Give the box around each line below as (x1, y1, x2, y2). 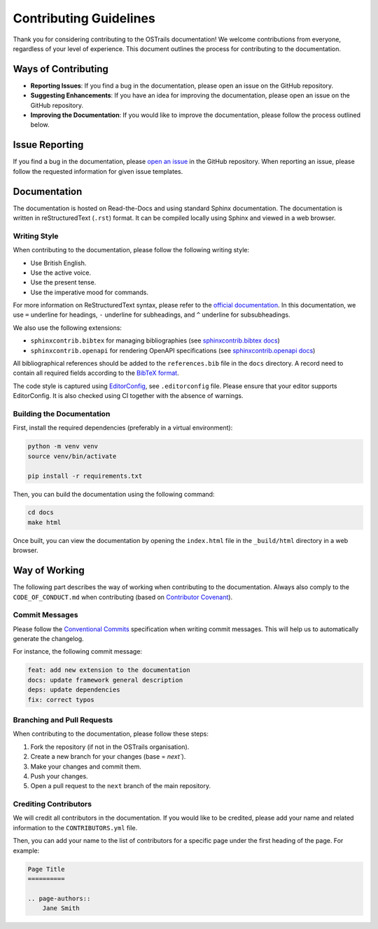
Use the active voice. (30, 268, 91, 277)
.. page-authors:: (27, 894, 91, 902)
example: (13, 846, 40, 855)
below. (30, 121, 50, 129)
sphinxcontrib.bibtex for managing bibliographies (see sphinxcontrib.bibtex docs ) (30, 336, 280, 345)
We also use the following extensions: (13, 323, 122, 332)
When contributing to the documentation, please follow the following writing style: (13, 246, 250, 254)
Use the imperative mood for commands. (30, 288, 149, 296)
